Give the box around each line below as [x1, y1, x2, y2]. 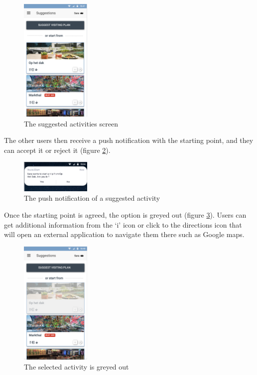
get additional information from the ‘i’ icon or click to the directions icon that [4, 219, 242, 230]
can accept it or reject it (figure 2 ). [4, 144, 111, 155]
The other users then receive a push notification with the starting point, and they [4, 135, 254, 145]
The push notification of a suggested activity [24, 193, 160, 203]
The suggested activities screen [24, 118, 118, 128]
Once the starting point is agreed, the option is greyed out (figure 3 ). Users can [4, 210, 247, 220]
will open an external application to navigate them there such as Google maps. [4, 229, 245, 240]
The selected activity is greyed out [24, 361, 129, 372]
